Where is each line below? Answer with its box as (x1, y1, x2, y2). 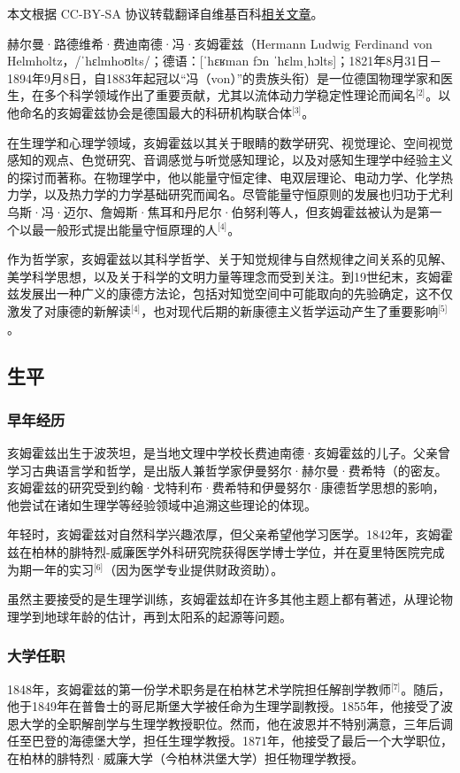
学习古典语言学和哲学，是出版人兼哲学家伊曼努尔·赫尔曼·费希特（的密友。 (7, 460, 448, 479)
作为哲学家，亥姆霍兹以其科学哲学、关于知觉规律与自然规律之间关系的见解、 (7, 250, 453, 268)
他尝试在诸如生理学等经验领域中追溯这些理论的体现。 (7, 495, 317, 514)
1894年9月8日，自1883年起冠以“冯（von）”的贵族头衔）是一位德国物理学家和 (7, 68, 441, 87)
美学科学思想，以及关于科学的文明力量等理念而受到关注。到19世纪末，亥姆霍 (7, 267, 453, 285)
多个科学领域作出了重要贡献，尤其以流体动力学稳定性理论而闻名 (43, 86, 416, 104)
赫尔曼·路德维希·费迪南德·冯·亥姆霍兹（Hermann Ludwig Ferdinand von (7, 34, 433, 52)
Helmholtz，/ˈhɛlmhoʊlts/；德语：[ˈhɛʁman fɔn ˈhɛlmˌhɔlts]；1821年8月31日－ (7, 51, 442, 70)
